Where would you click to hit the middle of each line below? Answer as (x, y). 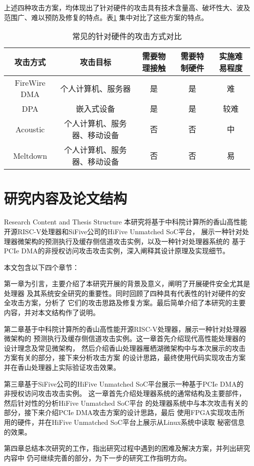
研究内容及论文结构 (66, 198)
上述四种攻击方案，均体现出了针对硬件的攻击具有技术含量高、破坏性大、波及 (127, 7)
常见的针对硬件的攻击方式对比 (127, 36)
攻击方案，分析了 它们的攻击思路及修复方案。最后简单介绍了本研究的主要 (128, 303)
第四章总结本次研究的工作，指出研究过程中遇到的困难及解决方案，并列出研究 (127, 448)
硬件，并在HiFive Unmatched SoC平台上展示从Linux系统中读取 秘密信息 (131, 422)
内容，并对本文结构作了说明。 (52, 312)
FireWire (30, 83)
